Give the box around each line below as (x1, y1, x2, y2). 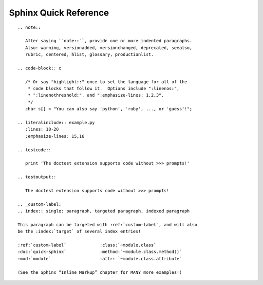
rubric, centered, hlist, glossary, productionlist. (25, 52, 154, 57)
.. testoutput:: (18, 174, 56, 180)
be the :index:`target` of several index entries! (18, 229, 141, 234)
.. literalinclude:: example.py (18, 120, 95, 125)
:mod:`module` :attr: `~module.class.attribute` (18, 256, 182, 261)
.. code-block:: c (18, 65, 62, 71)
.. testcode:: (18, 147, 51, 153)
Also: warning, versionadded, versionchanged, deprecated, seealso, (25, 45, 192, 51)
